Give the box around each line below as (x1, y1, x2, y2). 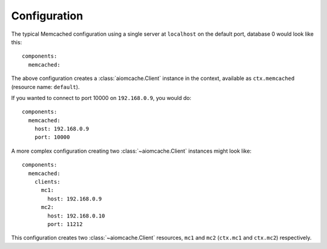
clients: (34, 179, 61, 185)
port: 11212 (47, 221, 83, 227)
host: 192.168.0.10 (47, 212, 105, 219)
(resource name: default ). (11, 83, 80, 90)
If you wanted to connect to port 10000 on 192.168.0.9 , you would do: (11, 94, 192, 101)
